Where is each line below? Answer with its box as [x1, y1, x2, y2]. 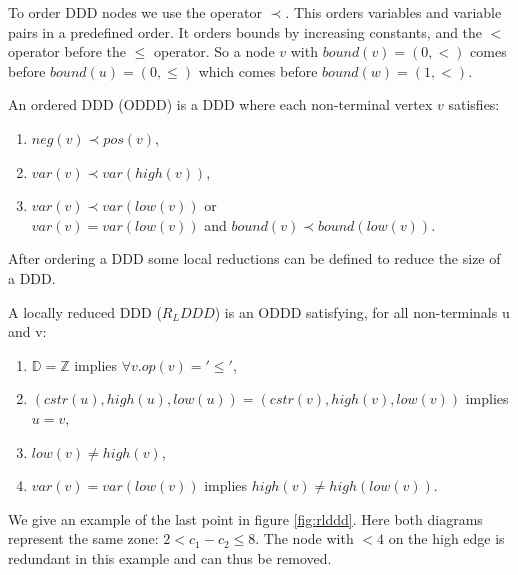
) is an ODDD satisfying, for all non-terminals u [214, 301, 510, 322]
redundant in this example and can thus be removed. [8, 547, 332, 568]
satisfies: [448, 94, 500, 115]
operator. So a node [153, 41, 275, 62]
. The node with [255, 528, 354, 549]
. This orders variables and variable [285, 2, 502, 22]
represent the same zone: [8, 528, 159, 549]
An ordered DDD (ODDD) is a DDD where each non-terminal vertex [8, 94, 433, 115]
